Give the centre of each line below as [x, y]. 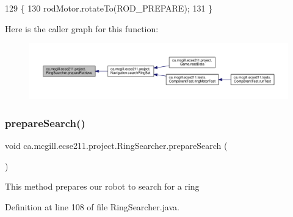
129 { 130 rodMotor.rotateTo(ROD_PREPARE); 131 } [109, 8]
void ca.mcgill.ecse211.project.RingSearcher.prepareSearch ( [116, 145]
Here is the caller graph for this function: [82, 28]
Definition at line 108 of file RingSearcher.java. [92, 206]
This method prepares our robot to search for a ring [102, 186]
